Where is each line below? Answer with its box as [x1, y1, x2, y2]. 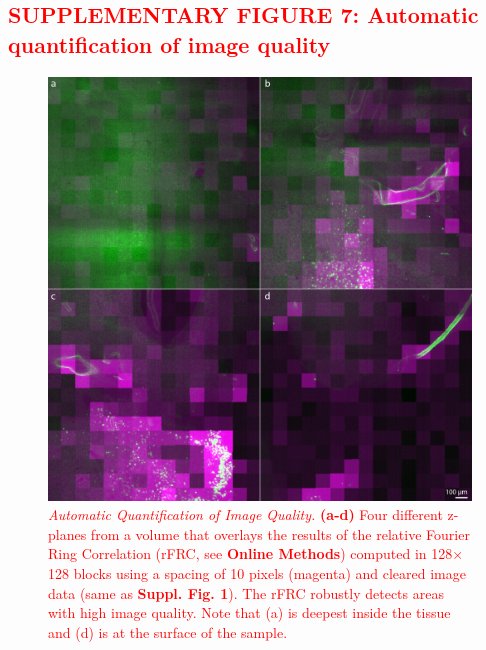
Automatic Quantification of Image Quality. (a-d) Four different [48, 504, 443, 525]
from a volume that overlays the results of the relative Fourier [90, 523, 470, 544]
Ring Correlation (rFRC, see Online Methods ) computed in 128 [48, 543, 453, 564]
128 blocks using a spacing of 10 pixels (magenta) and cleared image [48, 562, 466, 583]
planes [48, 523, 87, 544]
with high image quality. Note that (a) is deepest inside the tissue [48, 602, 451, 623]
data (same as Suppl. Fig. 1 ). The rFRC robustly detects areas [48, 582, 444, 603]
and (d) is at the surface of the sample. [48, 621, 288, 642]
